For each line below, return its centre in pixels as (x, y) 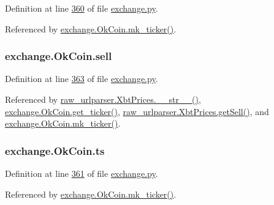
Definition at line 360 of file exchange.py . (82, 8)
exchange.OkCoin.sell (59, 56)
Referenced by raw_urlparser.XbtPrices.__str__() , (103, 99)
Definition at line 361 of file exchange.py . (82, 173)
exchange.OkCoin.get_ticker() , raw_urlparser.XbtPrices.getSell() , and (137, 111)
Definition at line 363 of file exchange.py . (82, 79)
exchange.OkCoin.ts (55, 150)
